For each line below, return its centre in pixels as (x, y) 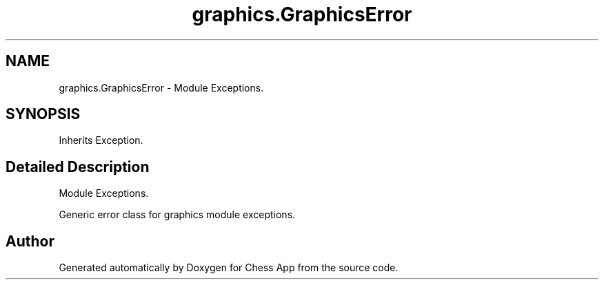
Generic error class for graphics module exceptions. (177, 215)
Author (30, 241)
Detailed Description (78, 167)
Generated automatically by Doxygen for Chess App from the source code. (229, 268)
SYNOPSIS (43, 114)
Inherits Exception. (101, 140)
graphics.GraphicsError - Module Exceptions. (161, 87)
